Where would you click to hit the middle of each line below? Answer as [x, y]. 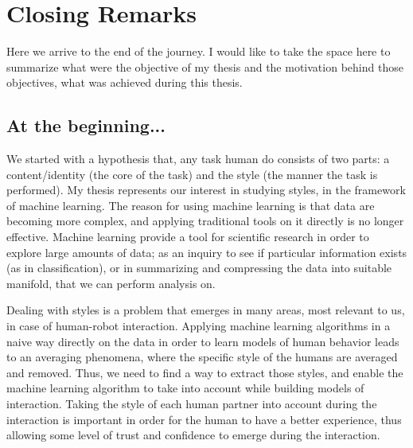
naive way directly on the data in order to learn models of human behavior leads [203, 341]
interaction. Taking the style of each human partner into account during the [192, 404]
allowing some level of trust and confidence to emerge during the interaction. [193, 435]
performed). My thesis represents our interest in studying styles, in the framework [206, 190]
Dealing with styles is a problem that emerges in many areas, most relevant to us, [206, 310]
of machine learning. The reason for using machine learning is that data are [191, 205]
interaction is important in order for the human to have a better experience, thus [204, 419]
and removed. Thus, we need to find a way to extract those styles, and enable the [205, 372]
